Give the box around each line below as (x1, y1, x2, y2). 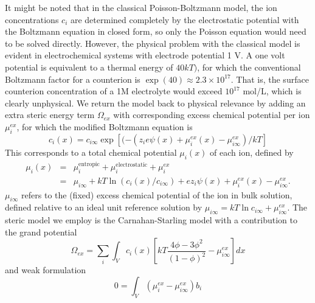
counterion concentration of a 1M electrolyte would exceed (5, 85, 223, 97)
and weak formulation (5, 263, 86, 276)
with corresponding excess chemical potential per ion (113, 108, 310, 121)
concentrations (5, 13, 59, 26)
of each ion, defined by (210, 145, 294, 158)
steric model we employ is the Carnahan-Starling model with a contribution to (5, 214, 297, 226)
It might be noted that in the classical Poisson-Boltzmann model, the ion (5, 1, 277, 13)
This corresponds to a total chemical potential (5, 145, 177, 158)
